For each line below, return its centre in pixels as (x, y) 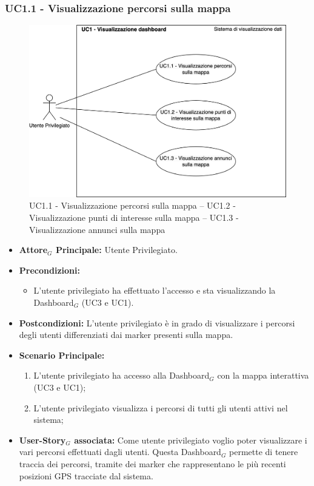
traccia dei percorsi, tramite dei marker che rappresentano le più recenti (152, 463)
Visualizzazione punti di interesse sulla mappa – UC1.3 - (134, 218)
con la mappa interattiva (263, 375)
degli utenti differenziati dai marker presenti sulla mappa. (126, 335)
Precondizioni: (49, 270)
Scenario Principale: (62, 355)
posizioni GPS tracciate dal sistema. (86, 475)
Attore (33, 250)
